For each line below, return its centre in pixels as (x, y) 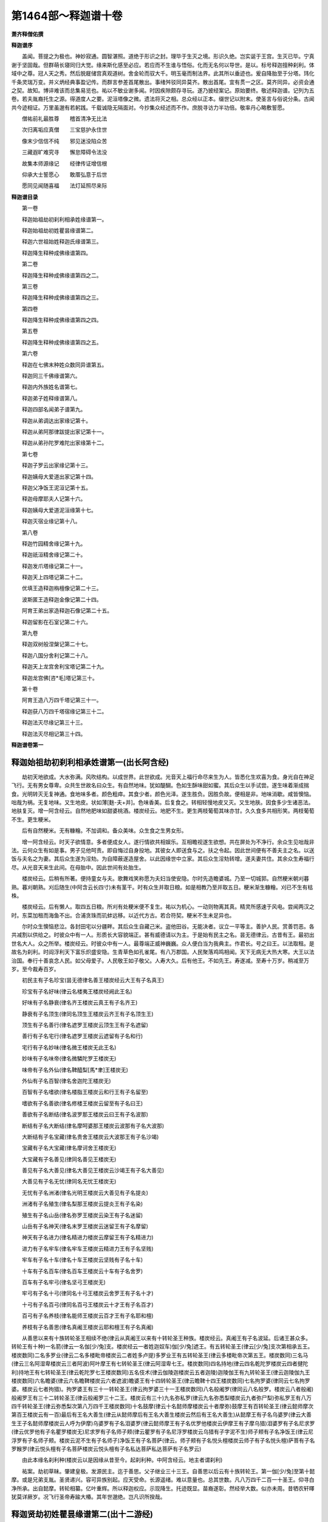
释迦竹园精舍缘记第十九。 (54, 543)
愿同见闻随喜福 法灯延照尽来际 (64, 186)
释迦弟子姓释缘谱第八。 (51, 398)
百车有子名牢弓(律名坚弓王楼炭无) (64, 1282)
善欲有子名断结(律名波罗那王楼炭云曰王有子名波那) (85, 1115)
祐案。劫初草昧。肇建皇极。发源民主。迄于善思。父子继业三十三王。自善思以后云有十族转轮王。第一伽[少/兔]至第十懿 (168, 1471)
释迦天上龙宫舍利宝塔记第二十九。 (64, 667)
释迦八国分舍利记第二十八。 (56, 655)
